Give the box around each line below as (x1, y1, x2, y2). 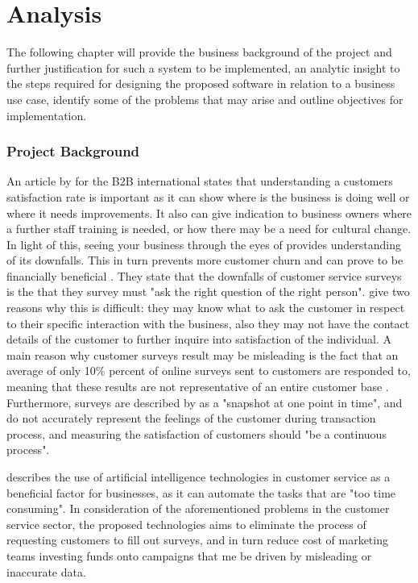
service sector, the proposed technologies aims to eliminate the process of (6, 515, 366, 532)
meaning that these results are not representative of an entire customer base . (6, 378, 389, 395)
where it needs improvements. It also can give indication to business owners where (6, 204, 412, 221)
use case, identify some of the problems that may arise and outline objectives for (6, 90, 404, 107)
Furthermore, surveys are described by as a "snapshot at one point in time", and (6, 394, 403, 410)
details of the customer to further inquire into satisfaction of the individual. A (6, 331, 392, 348)
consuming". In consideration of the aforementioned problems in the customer (6, 500, 390, 517)
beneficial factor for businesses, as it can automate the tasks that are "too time (6, 484, 396, 501)
